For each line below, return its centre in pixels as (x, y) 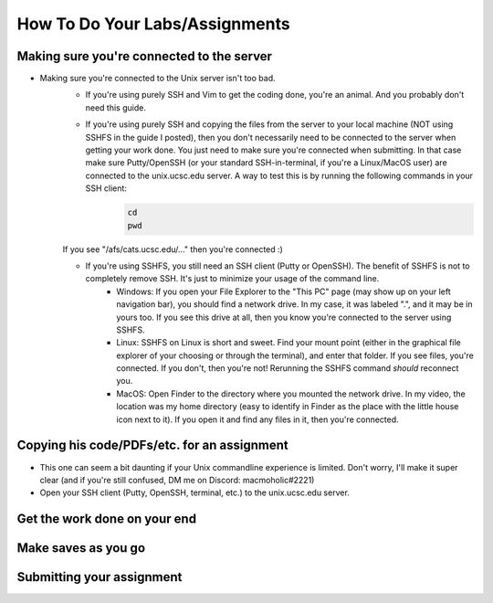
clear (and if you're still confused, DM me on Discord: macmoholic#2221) (177, 480)
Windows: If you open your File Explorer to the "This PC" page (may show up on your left (283, 291)
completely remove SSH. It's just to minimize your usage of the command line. (232, 279)
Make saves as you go (81, 548)
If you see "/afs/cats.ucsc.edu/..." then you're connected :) (173, 249)
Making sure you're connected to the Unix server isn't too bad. (157, 79)
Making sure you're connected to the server (145, 56)
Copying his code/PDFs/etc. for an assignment (152, 445)
